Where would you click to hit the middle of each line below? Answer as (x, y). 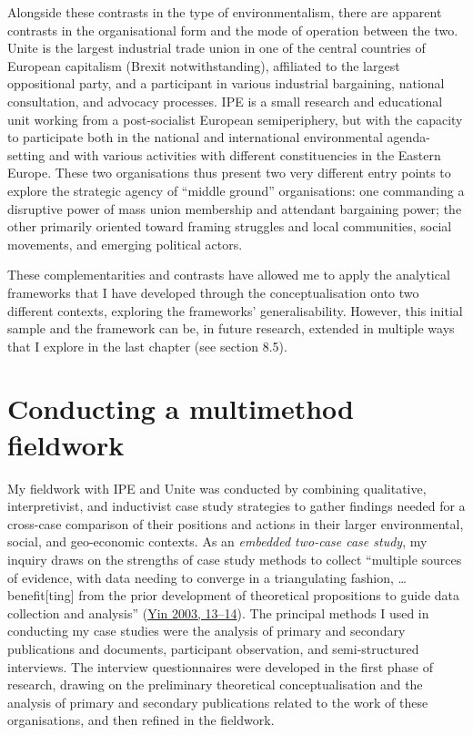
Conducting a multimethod (181, 408)
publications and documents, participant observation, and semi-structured (213, 648)
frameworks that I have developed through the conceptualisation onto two (213, 292)
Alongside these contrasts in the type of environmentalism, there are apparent (225, 12)
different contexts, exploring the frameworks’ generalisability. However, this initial (235, 310)
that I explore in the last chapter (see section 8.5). (147, 346)
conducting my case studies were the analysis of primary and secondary (206, 631)
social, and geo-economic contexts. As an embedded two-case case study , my (217, 541)
